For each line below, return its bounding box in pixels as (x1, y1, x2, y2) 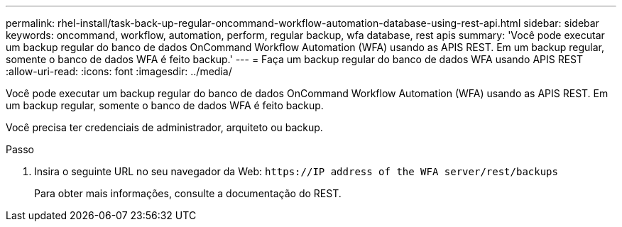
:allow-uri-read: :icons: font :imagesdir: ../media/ (6, 65, 232, 77)
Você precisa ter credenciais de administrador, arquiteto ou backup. (6, 121, 323, 133)
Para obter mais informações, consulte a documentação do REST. (34, 187, 342, 199)
